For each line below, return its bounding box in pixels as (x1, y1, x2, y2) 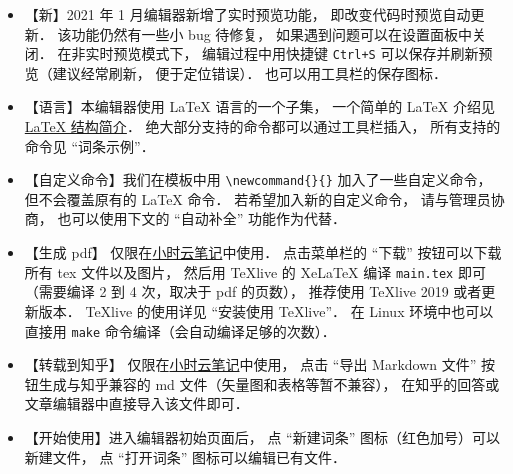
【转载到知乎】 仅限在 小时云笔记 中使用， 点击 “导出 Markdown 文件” (24, 354, 477, 375)
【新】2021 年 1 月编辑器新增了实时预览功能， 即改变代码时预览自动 (24, 4, 471, 24)
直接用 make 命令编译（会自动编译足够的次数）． (24, 320, 336, 341)
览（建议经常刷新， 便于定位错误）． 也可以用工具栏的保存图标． (24, 62, 448, 83)
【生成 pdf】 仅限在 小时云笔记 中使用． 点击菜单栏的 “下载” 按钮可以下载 (24, 242, 502, 263)
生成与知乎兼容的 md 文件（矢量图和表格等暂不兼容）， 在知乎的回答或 (38, 373, 500, 394)
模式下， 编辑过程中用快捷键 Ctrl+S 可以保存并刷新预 (141, 43, 493, 64)
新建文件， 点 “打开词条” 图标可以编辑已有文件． (24, 446, 346, 467)
